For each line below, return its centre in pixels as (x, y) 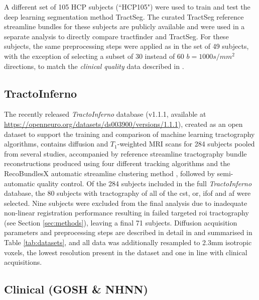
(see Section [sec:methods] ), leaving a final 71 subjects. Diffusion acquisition (121, 222)
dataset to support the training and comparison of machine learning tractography (129, 134)
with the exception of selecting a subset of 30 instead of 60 (94, 56)
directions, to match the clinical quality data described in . (94, 66)
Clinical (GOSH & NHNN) (76, 289)
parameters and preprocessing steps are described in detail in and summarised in (128, 232)
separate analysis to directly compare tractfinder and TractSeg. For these (116, 36)
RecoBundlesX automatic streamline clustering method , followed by (109, 173)
